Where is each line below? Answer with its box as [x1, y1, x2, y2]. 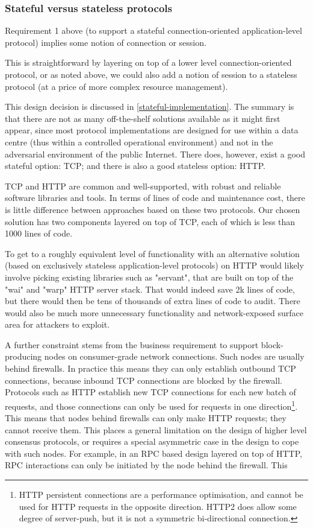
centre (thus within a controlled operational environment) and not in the [5, 135, 273, 148]
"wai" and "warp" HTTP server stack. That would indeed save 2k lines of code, [5, 282, 295, 295]
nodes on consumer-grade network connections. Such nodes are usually [44, 350, 305, 363]
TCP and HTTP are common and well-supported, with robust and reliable [5, 179, 281, 192]
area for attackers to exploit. [5, 318, 110, 331]
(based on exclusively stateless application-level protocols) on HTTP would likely [5, 259, 304, 272]
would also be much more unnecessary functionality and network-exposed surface [5, 306, 303, 319]
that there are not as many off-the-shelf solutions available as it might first [5, 112, 280, 124]
